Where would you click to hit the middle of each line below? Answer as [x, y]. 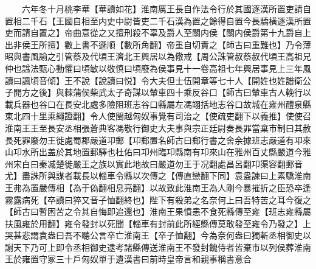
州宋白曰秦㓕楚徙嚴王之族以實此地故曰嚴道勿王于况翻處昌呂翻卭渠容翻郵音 [154, 163]
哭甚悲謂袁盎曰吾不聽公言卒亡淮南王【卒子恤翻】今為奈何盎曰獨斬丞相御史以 [158, 235]
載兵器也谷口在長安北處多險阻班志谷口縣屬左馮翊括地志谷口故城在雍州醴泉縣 [158, 104]
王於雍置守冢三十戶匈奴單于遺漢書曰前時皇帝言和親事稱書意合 [128, 259]
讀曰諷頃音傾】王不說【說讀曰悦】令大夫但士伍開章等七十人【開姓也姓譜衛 [154, 80]
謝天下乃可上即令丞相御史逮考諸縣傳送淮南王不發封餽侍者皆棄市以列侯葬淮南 [158, 247]
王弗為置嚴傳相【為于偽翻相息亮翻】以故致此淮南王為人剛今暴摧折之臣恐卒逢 [158, 187]
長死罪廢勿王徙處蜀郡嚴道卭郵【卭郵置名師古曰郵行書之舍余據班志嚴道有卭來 [158, 140]
